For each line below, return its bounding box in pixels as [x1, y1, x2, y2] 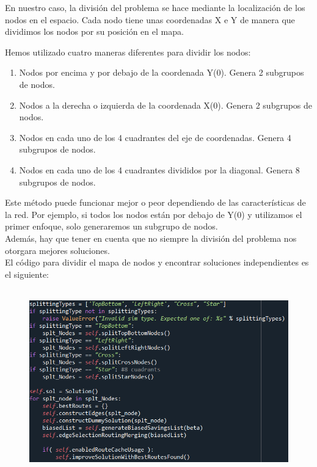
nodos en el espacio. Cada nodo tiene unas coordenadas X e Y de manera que [5, 13, 295, 26]
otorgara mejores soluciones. [5, 244, 110, 256]
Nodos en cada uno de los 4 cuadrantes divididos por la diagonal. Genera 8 [19, 163, 300, 176]
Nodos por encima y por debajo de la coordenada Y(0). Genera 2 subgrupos [19, 66, 304, 79]
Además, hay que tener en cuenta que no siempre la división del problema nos [5, 231, 297, 244]
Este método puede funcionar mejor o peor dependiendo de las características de [5, 196, 306, 209]
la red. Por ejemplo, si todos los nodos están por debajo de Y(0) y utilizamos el [5, 208, 302, 220]
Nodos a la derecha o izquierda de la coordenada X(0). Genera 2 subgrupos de [19, 98, 313, 111]
